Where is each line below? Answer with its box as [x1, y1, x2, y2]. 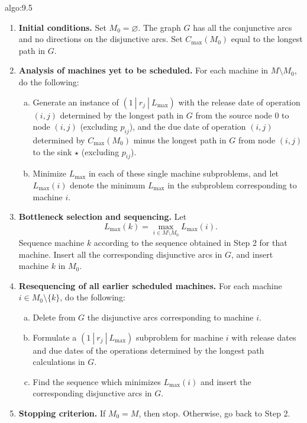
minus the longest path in [133, 133, 227, 146]
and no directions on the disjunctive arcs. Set [18, 33, 183, 45]
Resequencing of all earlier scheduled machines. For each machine [18, 279, 282, 291]
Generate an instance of [33, 95, 119, 108]
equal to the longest [231, 33, 303, 45]
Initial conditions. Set [18, 21, 106, 33]
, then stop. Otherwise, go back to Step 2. [138, 406, 290, 419]
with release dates [231, 331, 296, 343]
